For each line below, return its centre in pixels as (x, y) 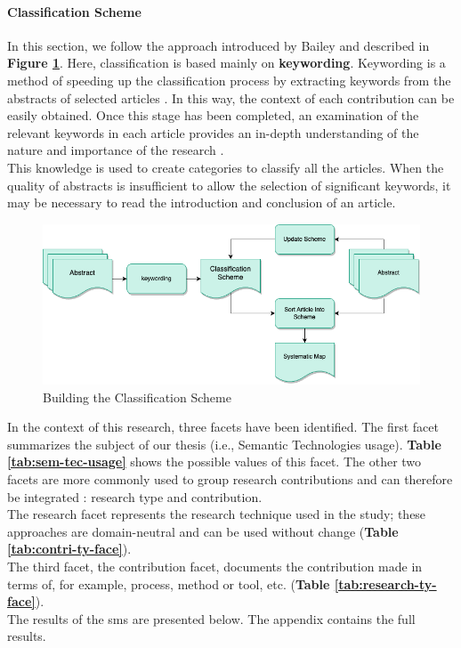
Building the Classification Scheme (137, 397)
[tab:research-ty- (385, 583)
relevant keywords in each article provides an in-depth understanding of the (213, 132)
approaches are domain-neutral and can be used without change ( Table (203, 531)
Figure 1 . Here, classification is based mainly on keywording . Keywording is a (226, 63)
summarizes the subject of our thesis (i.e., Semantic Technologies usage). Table (224, 444)
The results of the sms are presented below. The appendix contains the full (211, 618)
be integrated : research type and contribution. (135, 496)
